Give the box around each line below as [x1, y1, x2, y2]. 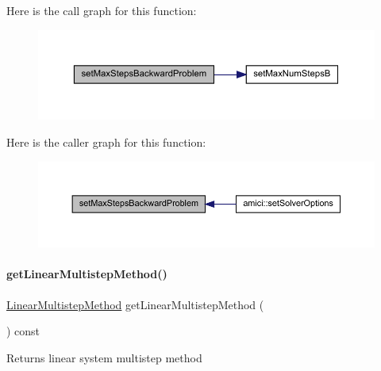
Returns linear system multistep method [6, 349, 202, 365]
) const [6, 323, 40, 339]
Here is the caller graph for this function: [6, 134, 206, 151]
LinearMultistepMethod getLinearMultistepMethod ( [6, 296, 264, 312]
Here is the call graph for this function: [6, 2, 197, 18]
